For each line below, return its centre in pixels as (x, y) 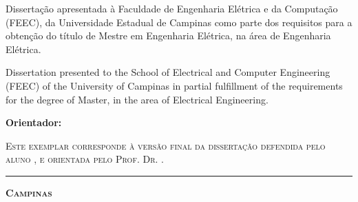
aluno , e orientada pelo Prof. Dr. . (85, 159)
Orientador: (34, 122)
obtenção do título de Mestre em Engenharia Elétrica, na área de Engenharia (168, 36)
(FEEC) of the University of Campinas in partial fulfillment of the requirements (174, 85)
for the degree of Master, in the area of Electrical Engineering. (137, 99)
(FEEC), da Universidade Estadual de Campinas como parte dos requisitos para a (179, 22)
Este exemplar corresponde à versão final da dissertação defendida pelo (166, 145)
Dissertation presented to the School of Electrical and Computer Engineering (168, 72)
